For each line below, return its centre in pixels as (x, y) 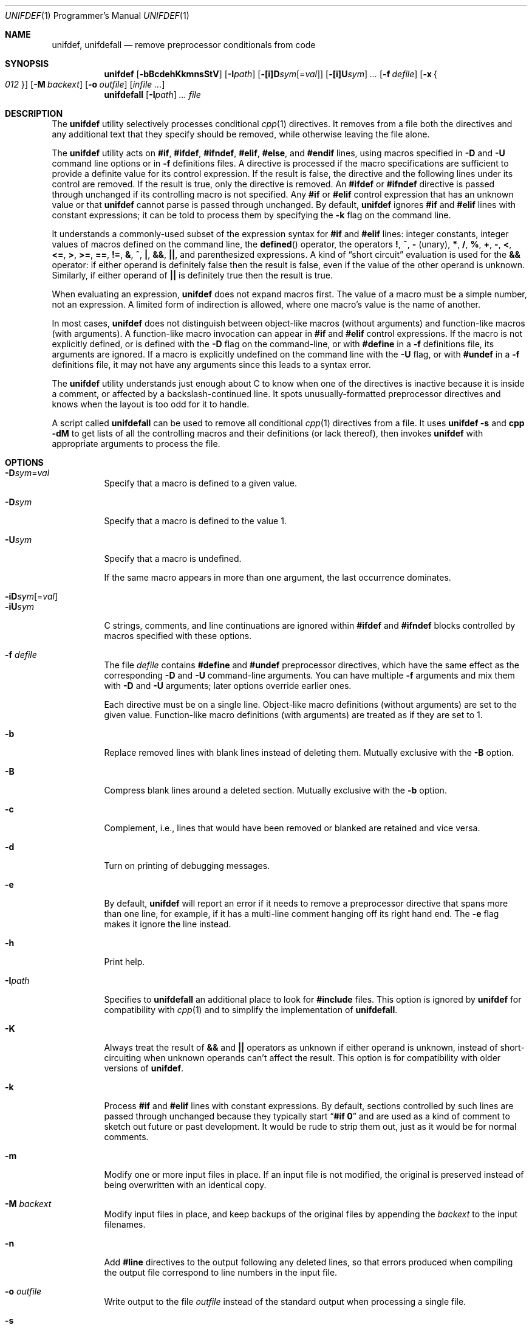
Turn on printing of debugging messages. (187, 866)
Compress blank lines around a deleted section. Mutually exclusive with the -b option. (275, 790)
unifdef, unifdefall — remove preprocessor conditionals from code (184, 45)
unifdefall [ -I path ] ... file (152, 95)
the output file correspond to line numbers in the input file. (221, 1272)
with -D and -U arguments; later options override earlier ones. (228, 686)
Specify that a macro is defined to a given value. (201, 483)
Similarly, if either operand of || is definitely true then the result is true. (193, 275)
